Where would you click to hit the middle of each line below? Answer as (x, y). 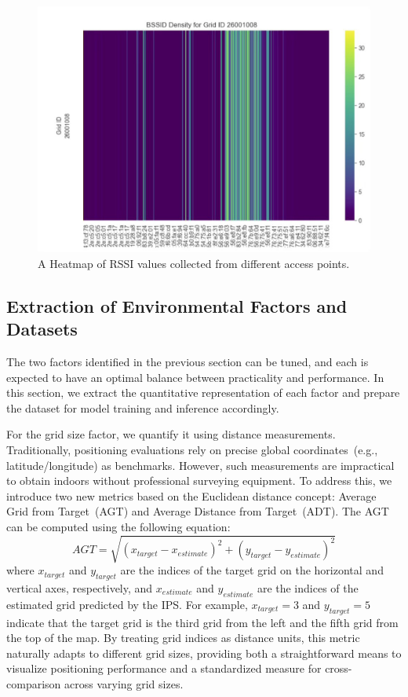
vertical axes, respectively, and (80, 587)
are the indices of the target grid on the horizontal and (252, 570)
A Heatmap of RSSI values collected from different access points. (194, 263)
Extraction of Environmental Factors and (177, 305)
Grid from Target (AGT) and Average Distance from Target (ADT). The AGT (198, 511)
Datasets (42, 329)
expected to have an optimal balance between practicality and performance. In (195, 377)
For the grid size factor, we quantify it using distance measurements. (171, 434)
